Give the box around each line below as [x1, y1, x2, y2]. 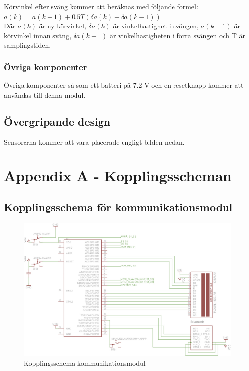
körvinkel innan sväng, [4, 30, 72, 40]
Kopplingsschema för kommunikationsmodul [4, 199, 233, 214]
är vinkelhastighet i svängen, [113, 21, 199, 31]
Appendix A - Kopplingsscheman [4, 165, 232, 185]
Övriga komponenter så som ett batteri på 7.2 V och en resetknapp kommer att [4, 80, 244, 90]
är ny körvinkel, [39, 21, 86, 31]
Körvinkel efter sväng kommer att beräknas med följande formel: [4, 1, 198, 11]
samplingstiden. [4, 40, 51, 50]
